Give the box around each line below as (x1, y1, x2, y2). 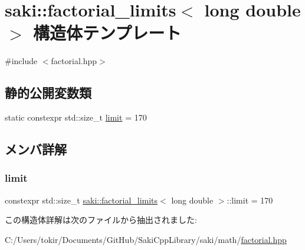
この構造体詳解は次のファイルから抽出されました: (5, 214, 197, 226)
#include (5, 55, 38, 67)
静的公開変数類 (5, 84, 91, 102)
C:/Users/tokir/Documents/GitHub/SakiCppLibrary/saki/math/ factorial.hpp (5, 233, 287, 245)
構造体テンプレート (33, 21, 182, 45)
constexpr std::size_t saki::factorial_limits (5, 194, 158, 206)
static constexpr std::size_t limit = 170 (5, 111, 147, 124)
